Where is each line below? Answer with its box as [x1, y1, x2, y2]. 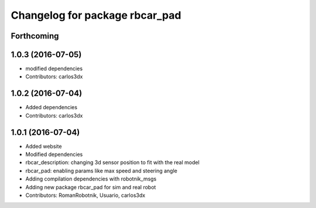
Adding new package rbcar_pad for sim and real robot [25, 183, 156, 190]
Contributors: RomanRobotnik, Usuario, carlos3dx [25, 192, 146, 199]
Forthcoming [11, 31, 59, 41]
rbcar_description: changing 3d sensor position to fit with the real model [25, 159, 200, 166]
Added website [25, 143, 62, 150]
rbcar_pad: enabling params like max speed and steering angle [25, 167, 178, 174]
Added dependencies [25, 104, 78, 111]
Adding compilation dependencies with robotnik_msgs [25, 175, 157, 182]
